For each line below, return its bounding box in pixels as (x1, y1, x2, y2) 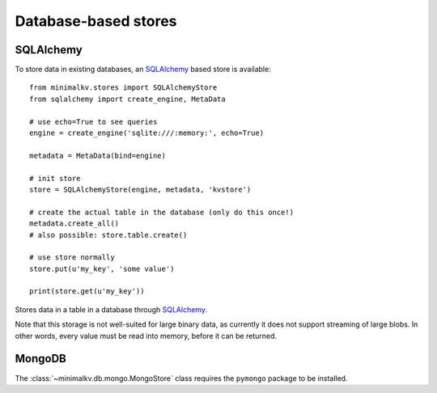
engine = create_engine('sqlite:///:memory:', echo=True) (29, 129, 265, 137)
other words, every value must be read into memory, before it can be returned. (15, 331, 278, 340)
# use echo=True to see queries (29, 117, 158, 126)
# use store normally (29, 253, 115, 262)
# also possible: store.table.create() (29, 230, 188, 239)
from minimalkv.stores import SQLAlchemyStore (29, 83, 218, 92)
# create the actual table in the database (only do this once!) (29, 207, 295, 217)
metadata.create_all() (29, 219, 120, 228)
